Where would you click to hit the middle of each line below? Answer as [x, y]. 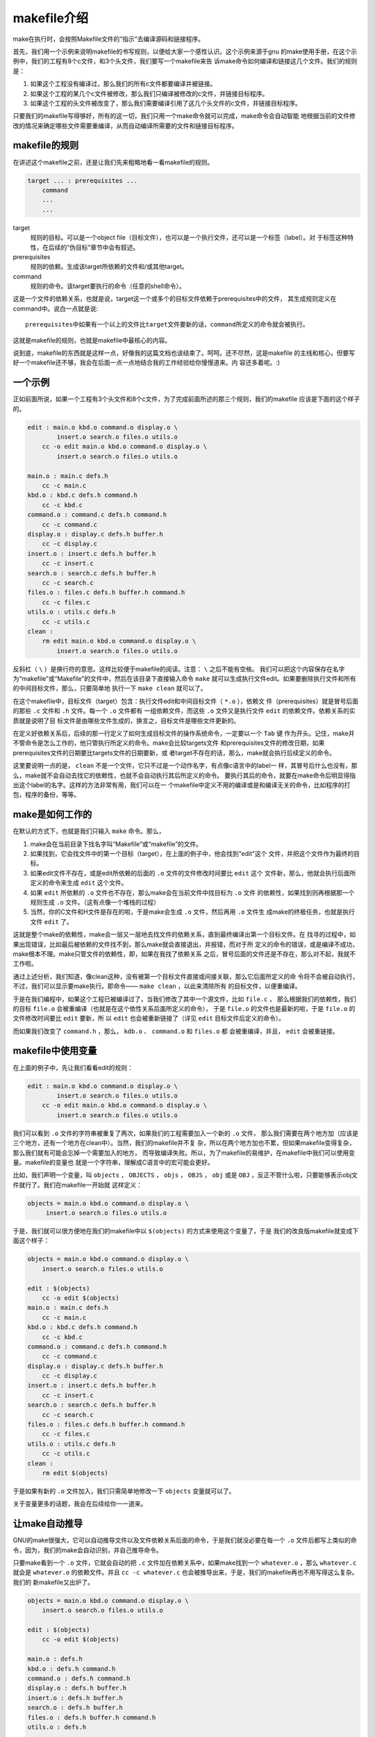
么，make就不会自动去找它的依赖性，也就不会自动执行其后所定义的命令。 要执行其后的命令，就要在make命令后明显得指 [184, 775]
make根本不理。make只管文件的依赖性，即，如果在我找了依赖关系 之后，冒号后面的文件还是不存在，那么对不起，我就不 [184, 954]
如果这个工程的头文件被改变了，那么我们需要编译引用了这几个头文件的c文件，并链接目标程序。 [166, 103]
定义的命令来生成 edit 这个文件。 [79, 883]
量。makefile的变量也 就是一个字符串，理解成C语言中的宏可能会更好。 [113, 1162]
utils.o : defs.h [57, 1727]
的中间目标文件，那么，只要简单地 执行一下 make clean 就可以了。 [110, 689]
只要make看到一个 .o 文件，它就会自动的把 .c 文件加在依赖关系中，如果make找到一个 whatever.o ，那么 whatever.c [185, 1563]
